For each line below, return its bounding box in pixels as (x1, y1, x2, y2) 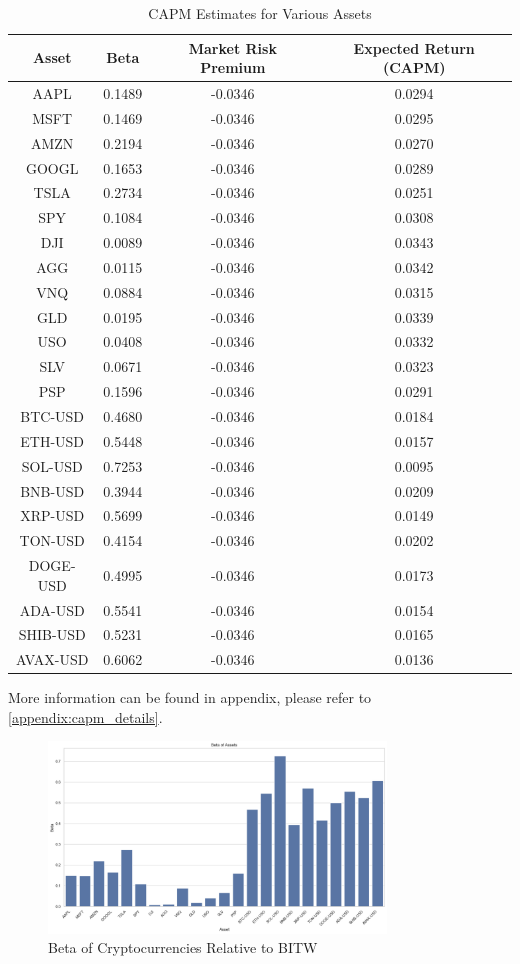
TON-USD (19, 530, 85, 551)
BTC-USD (20, 406, 85, 426)
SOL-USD (21, 455, 83, 476)
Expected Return (353, 37, 475, 58)
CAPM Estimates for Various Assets (148, 3, 372, 23)
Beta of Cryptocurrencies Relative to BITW (48, 937, 318, 958)
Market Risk (188, 37, 277, 58)
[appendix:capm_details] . (8, 706, 163, 727)
